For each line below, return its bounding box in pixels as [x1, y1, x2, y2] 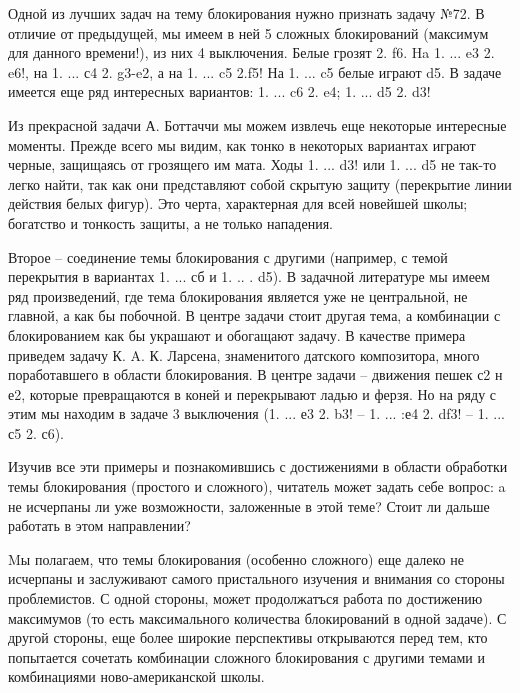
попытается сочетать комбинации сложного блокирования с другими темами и [8, 646, 485, 667]
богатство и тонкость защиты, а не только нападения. [8, 212, 334, 233]
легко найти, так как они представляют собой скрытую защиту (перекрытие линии [8, 173, 512, 194]
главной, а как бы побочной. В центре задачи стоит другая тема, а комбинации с [8, 305, 501, 326]
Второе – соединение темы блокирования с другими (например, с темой [8, 246, 448, 267]
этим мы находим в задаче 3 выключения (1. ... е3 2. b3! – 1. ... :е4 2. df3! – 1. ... [8, 403, 505, 424]
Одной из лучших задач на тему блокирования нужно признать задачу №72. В [8, 3, 485, 23]
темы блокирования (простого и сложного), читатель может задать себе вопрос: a [8, 476, 506, 497]
